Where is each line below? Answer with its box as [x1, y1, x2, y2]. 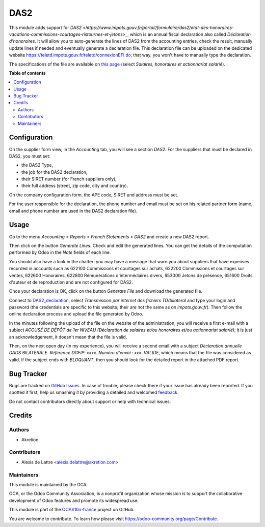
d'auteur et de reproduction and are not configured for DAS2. [9, 279, 133, 285]
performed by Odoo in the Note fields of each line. [9, 249, 111, 255]
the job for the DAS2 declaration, [21, 169, 88, 175]
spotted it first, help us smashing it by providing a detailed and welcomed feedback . [9, 389, 179, 396]
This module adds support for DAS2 [9, 25, 82, 31]
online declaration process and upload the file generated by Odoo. [9, 311, 143, 317]
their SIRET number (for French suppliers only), [21, 176, 117, 182]
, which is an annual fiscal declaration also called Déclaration [127, 31, 251, 37]
